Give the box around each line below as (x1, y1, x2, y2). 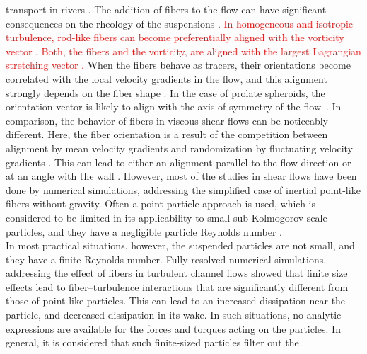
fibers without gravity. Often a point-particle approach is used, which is (6, 196, 316, 211)
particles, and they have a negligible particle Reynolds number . (6, 224, 282, 239)
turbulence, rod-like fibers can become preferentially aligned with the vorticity (6, 30, 344, 45)
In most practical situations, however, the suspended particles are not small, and (6, 238, 355, 253)
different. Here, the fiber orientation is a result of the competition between (6, 127, 328, 142)
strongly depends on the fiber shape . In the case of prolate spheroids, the (6, 85, 325, 100)
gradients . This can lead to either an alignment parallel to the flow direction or (6, 154, 351, 169)
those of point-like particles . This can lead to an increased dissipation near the (6, 293, 346, 308)
